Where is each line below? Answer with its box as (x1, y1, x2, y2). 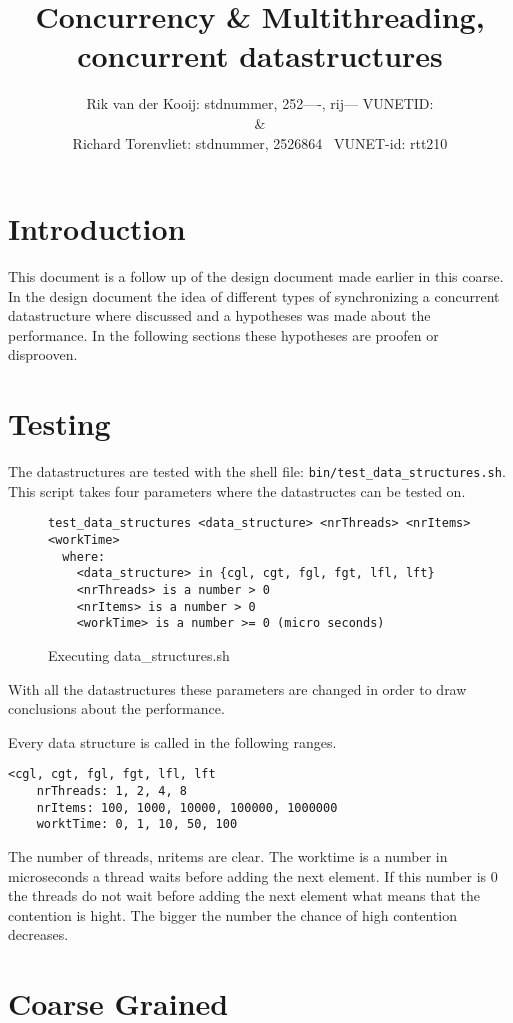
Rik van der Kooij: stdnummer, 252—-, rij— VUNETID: (86, 93, 434, 114)
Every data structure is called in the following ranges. (8, 731, 337, 752)
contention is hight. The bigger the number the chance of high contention (8, 904, 457, 925)
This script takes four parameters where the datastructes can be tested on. (8, 480, 466, 501)
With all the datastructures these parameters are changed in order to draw (8, 678, 467, 699)
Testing (8, 403, 111, 444)
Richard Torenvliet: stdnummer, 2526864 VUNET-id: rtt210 (72, 132, 448, 153)
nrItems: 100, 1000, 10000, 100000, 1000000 (36, 800, 338, 815)
